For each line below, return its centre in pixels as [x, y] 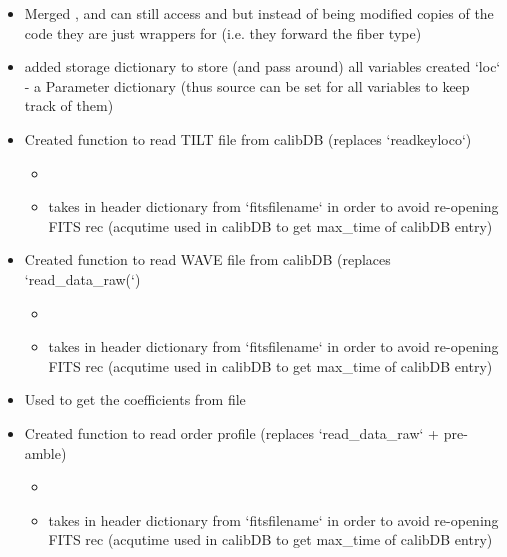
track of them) [69, 105]
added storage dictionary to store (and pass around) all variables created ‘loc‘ [262, 66]
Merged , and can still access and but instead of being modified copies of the [259, 13]
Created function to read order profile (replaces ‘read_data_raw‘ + [231, 432]
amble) [45, 452]
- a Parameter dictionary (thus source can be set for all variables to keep [247, 85]
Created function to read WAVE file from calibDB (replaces [207, 259]
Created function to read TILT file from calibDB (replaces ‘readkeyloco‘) [248, 138]
